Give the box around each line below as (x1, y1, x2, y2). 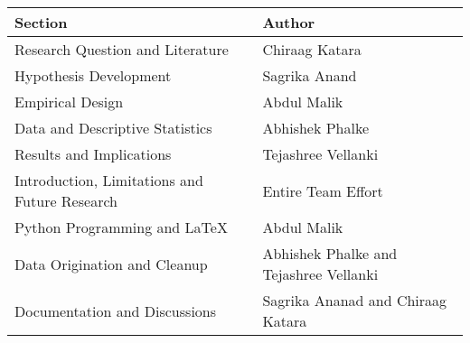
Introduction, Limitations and (14, 170, 203, 190)
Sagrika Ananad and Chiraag (262, 290, 447, 311)
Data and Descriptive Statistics (14, 117, 212, 138)
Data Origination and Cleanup (14, 253, 208, 274)
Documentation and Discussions (14, 300, 217, 321)
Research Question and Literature (14, 39, 229, 60)
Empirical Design (14, 91, 124, 112)
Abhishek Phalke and (262, 243, 398, 264)
